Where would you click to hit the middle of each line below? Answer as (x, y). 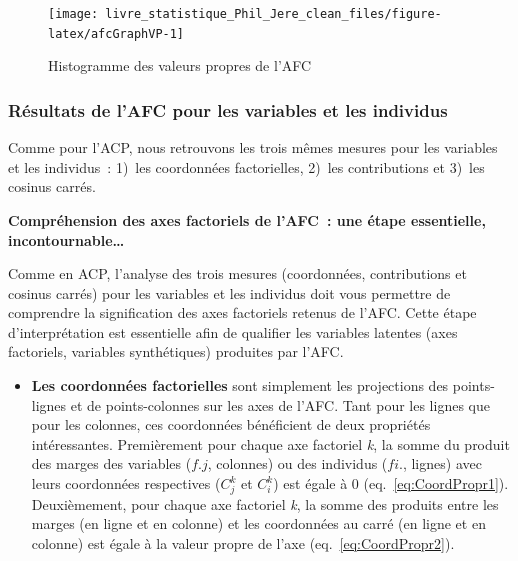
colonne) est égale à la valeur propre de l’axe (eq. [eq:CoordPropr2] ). (243, 542)
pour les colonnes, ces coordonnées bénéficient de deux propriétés (231, 424)
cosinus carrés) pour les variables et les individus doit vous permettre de (229, 292)
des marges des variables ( (111, 463)
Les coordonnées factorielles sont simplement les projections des (240, 385)
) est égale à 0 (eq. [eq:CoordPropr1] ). (391, 483)
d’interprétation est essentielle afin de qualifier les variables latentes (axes (233, 331)
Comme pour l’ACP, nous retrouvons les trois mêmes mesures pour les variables (253, 147)
